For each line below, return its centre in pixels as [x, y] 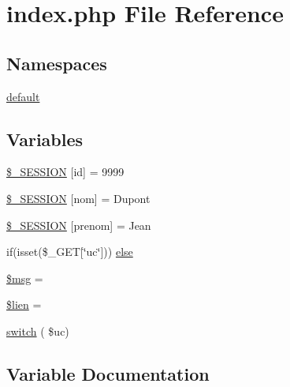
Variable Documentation [108, 373]
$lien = [24, 304]
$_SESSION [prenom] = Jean [79, 225]
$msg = [25, 278]
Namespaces [57, 63]
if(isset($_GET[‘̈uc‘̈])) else [70, 252]
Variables [45, 139]
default [23, 96]
